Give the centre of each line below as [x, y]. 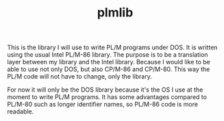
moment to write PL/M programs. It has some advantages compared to [107, 97]
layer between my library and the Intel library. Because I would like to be [109, 62]
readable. [21, 111]
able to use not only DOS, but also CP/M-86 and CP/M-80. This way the [109, 69]
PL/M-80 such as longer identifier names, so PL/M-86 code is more [103, 105]
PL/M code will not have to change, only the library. [79, 77]
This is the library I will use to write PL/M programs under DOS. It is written [112, 48]
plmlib [115, 13]
